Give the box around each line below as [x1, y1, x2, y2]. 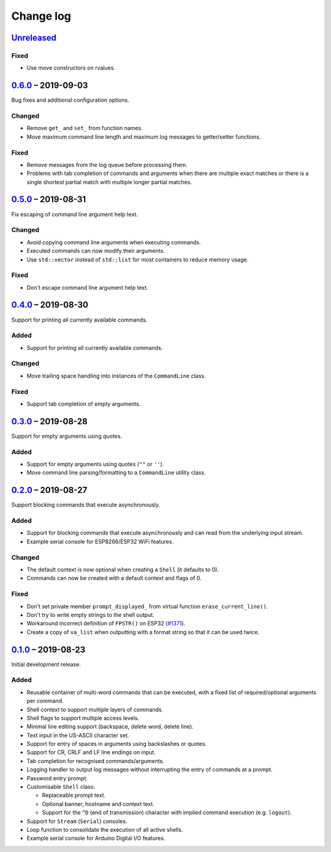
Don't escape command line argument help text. [26, 284, 148, 291]
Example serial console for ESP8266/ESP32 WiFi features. [26, 538, 174, 545]
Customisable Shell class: [26, 783, 95, 791]
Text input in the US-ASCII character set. [26, 731, 129, 739]
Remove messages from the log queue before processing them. [26, 161, 188, 168]
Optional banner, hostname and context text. [42, 800, 154, 807]
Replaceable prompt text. [42, 792, 106, 799]
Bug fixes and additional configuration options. [11, 96, 130, 104]
